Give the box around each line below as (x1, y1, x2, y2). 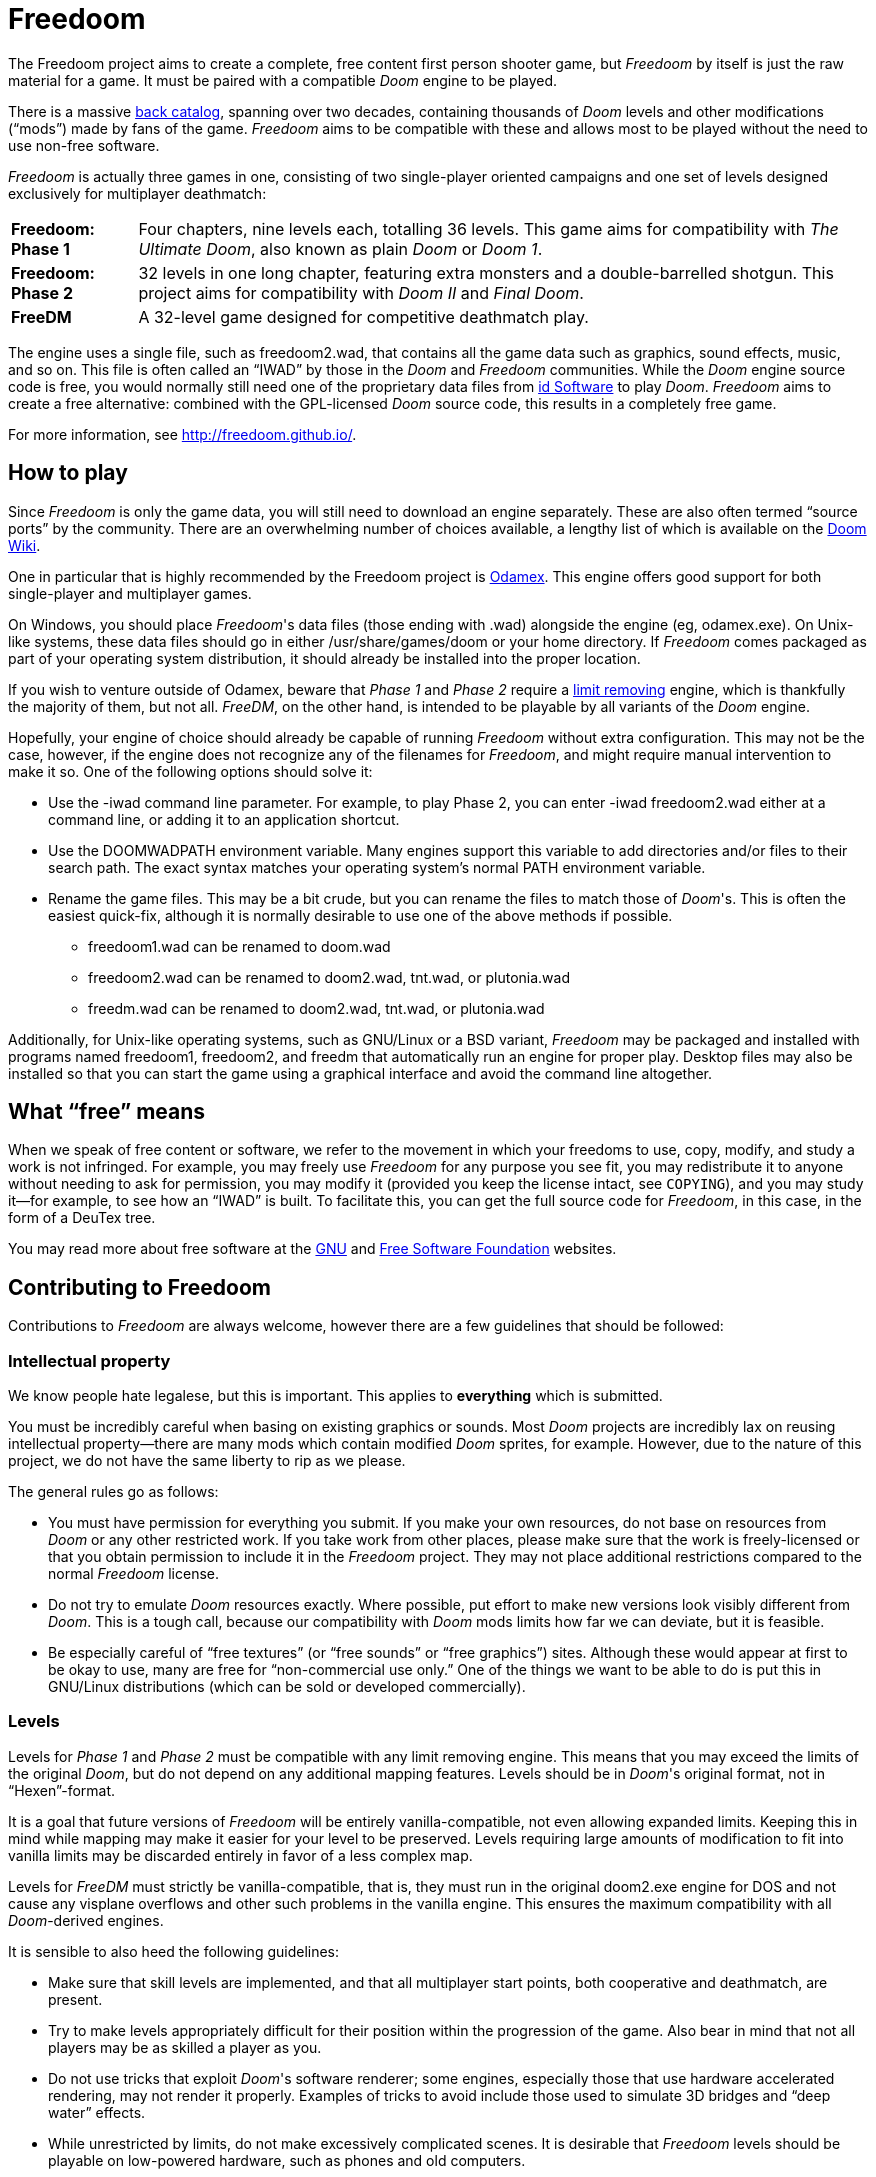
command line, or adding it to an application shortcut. (48, 810, 400, 828)
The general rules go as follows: (8, 1483, 219, 1501)
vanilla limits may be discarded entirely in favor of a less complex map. (8, 1846, 473, 1864)
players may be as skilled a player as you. (48, 2038, 322, 2056)
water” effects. (48, 2103, 146, 2121)
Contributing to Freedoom (8, 1274, 271, 1300)
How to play (8, 460, 128, 486)
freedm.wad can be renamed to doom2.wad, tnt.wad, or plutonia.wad (88, 999, 545, 1017)
